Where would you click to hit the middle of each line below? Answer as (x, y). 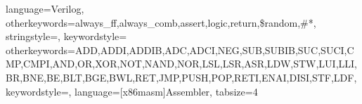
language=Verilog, (45, 8)
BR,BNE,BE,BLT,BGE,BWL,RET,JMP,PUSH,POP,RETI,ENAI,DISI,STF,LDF (180, 77)
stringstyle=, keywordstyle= (66, 36)
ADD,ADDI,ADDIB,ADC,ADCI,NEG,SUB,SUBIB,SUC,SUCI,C (214, 50)
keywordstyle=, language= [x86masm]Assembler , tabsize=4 (132, 91)
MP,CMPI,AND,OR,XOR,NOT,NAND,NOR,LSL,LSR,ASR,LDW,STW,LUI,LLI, (182, 64)
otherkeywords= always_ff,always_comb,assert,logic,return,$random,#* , (161, 22)
